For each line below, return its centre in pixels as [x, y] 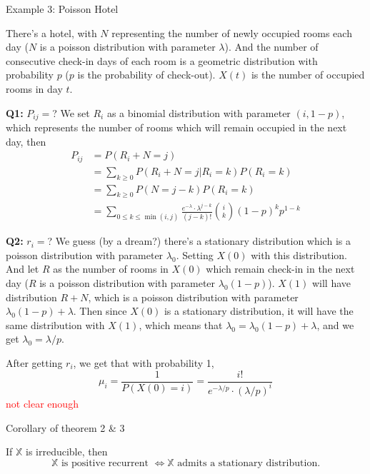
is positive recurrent [105, 463]
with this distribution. [299, 254]
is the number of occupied [308, 75]
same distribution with [55, 324]
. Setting [195, 254]
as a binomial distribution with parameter [199, 112]
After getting [34, 362]
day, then [26, 141]
